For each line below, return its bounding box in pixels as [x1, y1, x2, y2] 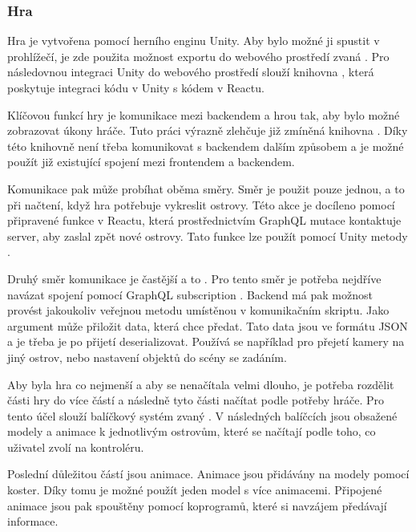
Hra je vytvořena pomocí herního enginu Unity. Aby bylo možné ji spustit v [7, 32, 380, 49]
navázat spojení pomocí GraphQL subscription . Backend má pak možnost [7, 286, 373, 303]
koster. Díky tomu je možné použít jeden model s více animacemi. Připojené [7, 481, 382, 498]
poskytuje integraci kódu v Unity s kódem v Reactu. [7, 79, 265, 95]
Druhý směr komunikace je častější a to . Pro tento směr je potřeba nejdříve [7, 270, 382, 286]
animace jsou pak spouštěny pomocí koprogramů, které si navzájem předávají [7, 497, 387, 514]
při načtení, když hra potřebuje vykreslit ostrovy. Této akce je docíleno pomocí [7, 196, 395, 213]
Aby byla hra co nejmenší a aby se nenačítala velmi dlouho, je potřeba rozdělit [7, 376, 394, 392]
